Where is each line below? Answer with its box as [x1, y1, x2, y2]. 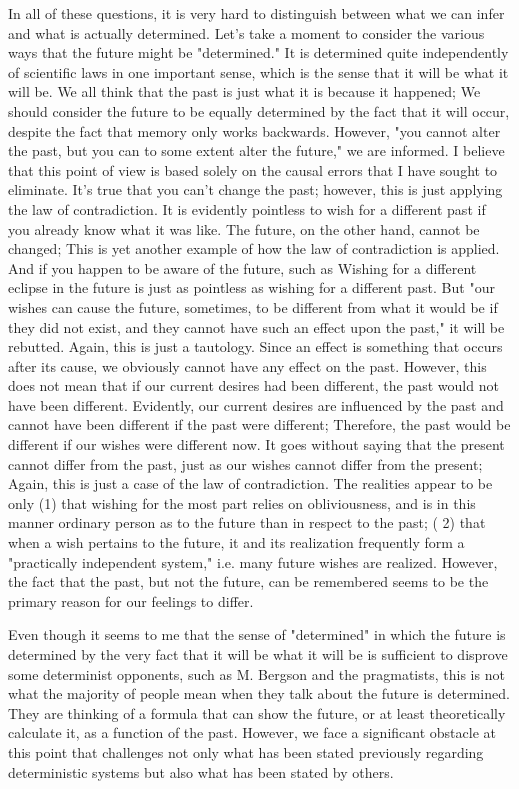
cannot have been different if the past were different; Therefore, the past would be [8, 414, 511, 435]
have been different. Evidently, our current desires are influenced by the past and [8, 394, 504, 415]
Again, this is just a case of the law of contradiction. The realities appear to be [8, 473, 493, 494]
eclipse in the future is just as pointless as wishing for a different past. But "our [8, 277, 495, 298]
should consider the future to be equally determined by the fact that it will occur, [8, 100, 510, 121]
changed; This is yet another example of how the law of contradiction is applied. [8, 238, 500, 259]
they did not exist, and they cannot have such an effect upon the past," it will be [8, 316, 505, 337]
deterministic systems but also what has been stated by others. [8, 761, 394, 782]
